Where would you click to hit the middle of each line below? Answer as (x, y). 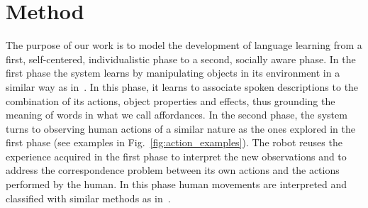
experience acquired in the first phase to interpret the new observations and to (176, 156)
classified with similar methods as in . (88, 198)
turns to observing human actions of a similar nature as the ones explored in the (180, 128)
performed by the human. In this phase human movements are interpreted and (177, 184)
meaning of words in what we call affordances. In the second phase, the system (177, 115)
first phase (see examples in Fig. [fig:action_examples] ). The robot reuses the (174, 142)
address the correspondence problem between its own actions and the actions (173, 170)
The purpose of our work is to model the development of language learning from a (184, 45)
